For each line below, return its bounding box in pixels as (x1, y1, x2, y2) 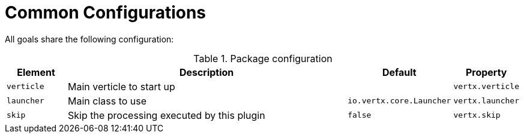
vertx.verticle (453, 82, 519, 91)
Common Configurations (5, 2, 206, 23)
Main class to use (68, 94, 147, 107)
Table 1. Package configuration (193, 52, 333, 65)
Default (382, 66, 417, 78)
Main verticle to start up (68, 80, 175, 93)
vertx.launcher (453, 96, 519, 106)
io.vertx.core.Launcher (348, 96, 451, 106)
